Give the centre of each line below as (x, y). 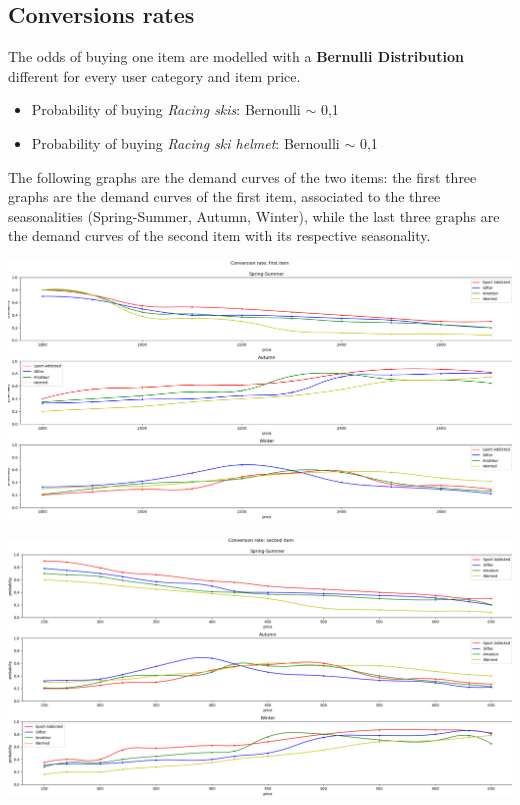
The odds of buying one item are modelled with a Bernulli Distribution (236, 56)
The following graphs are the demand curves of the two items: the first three (242, 176)
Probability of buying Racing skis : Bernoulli (166, 109)
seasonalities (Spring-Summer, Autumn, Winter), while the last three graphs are (254, 215)
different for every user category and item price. (154, 75)
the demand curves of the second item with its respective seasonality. (219, 235)
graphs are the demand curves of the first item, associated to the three (224, 196)
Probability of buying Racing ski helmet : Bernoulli (185, 142)
